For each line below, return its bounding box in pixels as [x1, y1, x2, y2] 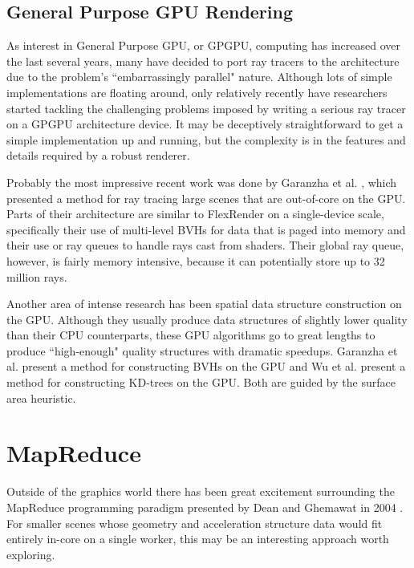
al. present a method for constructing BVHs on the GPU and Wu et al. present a [6, 358, 406, 375]
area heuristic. [6, 389, 76, 406]
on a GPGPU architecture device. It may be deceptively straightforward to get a [6, 116, 404, 132]
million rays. [6, 268, 67, 285]
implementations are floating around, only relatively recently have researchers [6, 83, 388, 100]
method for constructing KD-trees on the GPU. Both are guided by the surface [6, 374, 396, 391]
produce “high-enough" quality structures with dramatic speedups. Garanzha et [6, 342, 398, 359]
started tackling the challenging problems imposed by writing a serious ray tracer [6, 99, 406, 116]
